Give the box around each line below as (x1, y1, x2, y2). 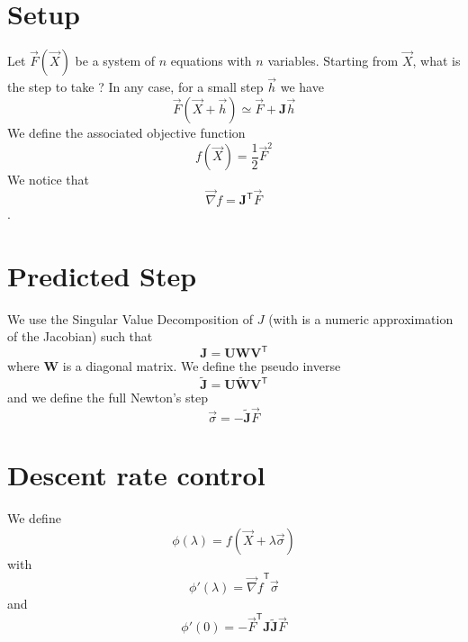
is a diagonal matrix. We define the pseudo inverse (62, 357, 341, 375)
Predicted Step (7, 257, 197, 294)
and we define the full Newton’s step (7, 388, 208, 407)
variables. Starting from (267, 51, 399, 70)
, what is (412, 51, 461, 70)
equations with (170, 51, 252, 70)
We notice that (7, 170, 89, 189)
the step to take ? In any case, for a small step (7, 77, 264, 96)
